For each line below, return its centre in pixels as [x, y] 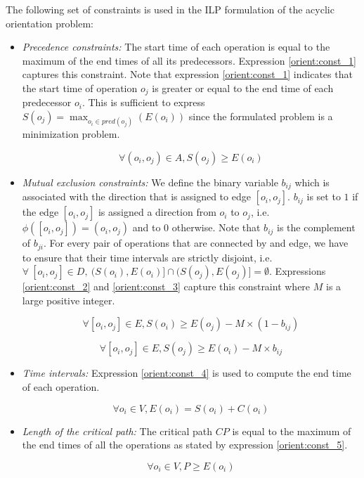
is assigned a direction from [157, 212]
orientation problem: [50, 23]
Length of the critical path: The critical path [117, 431]
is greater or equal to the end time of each [243, 88]
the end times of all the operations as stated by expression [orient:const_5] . [185, 445]
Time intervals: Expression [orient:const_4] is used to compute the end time [187, 373]
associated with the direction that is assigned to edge [136, 196]
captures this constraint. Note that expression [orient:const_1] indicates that [187, 74]
